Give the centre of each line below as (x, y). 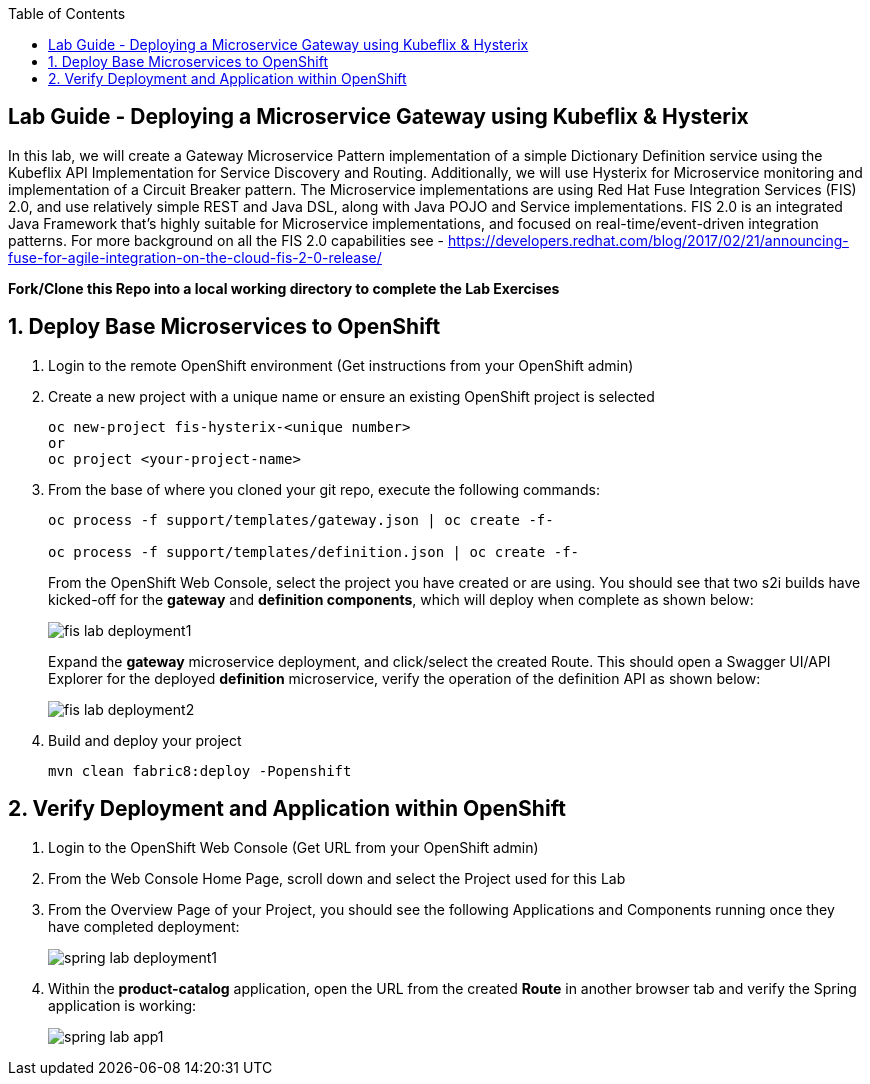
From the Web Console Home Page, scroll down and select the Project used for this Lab (337, 878)
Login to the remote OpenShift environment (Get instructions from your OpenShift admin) (341, 365)
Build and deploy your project (145, 740)
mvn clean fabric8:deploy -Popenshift (200, 770)
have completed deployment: (144, 926)
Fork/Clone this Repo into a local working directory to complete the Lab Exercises (284, 288)
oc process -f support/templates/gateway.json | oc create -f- (301, 519)
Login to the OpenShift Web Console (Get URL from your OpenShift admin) (293, 847)
